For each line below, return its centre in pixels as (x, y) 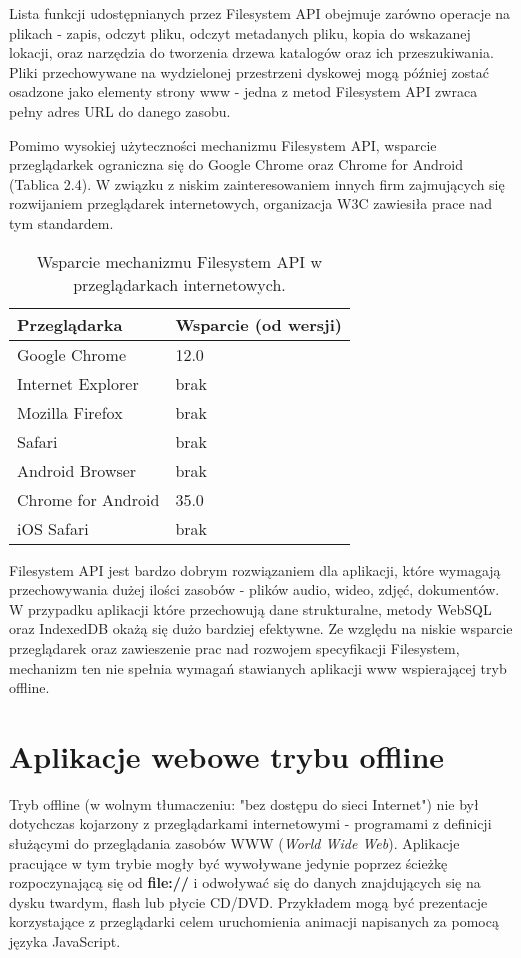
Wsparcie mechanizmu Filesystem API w (179, 261)
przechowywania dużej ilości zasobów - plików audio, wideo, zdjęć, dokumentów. (254, 589)
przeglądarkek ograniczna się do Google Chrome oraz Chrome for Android (236, 164)
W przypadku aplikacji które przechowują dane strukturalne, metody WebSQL (250, 608)
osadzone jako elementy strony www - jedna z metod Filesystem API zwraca (243, 91)
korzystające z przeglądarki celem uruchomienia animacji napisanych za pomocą (254, 921)
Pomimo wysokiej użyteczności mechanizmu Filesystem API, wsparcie (223, 144)
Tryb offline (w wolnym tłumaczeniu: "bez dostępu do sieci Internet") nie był (244, 803)
